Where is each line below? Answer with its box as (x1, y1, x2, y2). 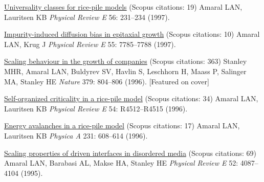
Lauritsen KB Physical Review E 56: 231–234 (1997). (4, 11, 170, 22)
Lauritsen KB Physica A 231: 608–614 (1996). (4, 130, 148, 141)
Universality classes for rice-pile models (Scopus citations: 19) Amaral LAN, (4, 2, 243, 12)
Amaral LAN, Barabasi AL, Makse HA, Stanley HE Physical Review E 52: (4, 157, 238, 168)
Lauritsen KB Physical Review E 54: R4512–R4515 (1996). (4, 103, 188, 113)
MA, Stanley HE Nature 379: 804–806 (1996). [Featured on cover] (4, 76, 209, 86)
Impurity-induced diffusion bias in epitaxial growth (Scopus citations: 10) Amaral (4, 29, 260, 39)
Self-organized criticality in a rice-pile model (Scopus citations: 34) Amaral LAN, (4, 93, 258, 104)
